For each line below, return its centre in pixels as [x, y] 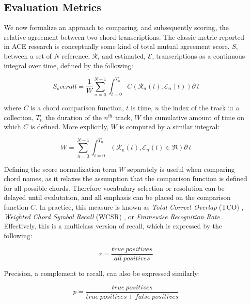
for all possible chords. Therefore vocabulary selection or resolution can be [114, 188]
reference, [76, 55]
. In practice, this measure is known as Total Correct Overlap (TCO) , [139, 206]
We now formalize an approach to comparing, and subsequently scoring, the [116, 27]
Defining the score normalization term [60, 169]
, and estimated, [122, 55]
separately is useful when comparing [181, 169]
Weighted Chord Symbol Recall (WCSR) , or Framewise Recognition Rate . [114, 216]
